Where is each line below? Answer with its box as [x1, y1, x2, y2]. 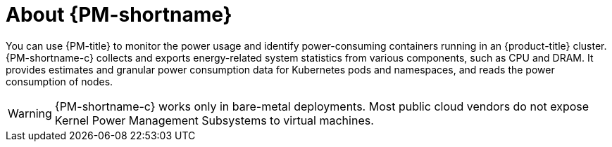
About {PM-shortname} [6, 3, 232, 27]
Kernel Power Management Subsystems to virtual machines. [54, 113, 374, 127]
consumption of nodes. [6, 75, 113, 87]
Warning [8, 106, 52, 120]
